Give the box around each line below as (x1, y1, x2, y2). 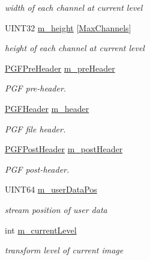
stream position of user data (5, 203, 107, 215)
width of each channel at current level (5, 1, 143, 13)
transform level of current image (5, 244, 124, 256)
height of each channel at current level (5, 42, 145, 54)
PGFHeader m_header (5, 102, 89, 114)
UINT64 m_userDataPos (5, 183, 97, 196)
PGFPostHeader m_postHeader (5, 143, 123, 155)
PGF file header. (5, 122, 66, 135)
